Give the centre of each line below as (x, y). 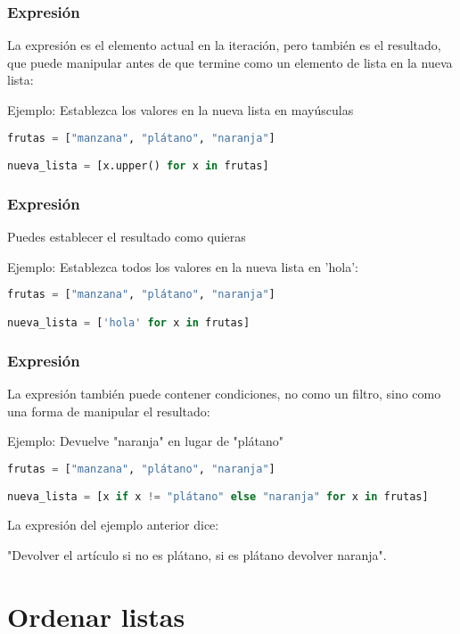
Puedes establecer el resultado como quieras (127, 237)
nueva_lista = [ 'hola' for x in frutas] (129, 322)
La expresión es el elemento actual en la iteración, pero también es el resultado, (224, 45)
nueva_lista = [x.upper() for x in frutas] (138, 166)
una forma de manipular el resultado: (109, 411)
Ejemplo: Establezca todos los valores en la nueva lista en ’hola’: (183, 266)
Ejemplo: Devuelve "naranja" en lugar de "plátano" (146, 441)
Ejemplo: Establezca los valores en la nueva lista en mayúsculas (181, 110)
